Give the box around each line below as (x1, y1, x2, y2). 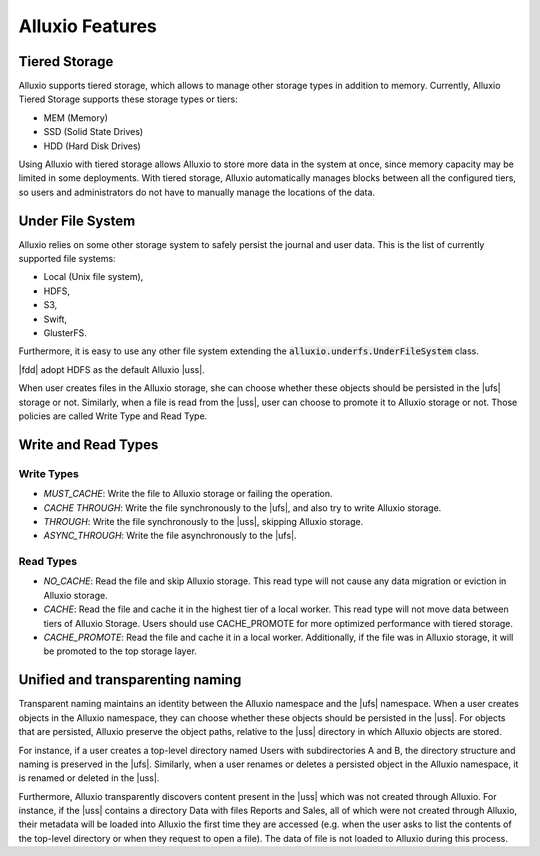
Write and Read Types (18, 436, 159, 453)
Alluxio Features (18, 15, 157, 37)
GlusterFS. (43, 327, 87, 339)
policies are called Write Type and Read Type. (18, 410, 208, 422)
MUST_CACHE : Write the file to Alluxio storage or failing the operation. (43, 488, 334, 500)
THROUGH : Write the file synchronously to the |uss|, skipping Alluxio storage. (43, 515, 364, 527)
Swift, (43, 313, 68, 325)
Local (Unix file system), (43, 271, 144, 283)
